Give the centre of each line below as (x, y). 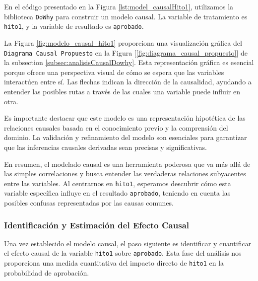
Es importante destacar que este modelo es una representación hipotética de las (125, 118)
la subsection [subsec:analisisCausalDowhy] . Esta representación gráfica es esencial (129, 62)
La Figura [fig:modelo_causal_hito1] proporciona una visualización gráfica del (123, 42)
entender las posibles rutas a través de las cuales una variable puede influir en (122, 91)
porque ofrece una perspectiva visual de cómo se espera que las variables (114, 72)
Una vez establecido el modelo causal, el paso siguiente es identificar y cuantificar (128, 243)
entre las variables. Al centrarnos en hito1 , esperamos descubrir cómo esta (118, 183)
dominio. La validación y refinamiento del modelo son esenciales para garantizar (126, 137)
